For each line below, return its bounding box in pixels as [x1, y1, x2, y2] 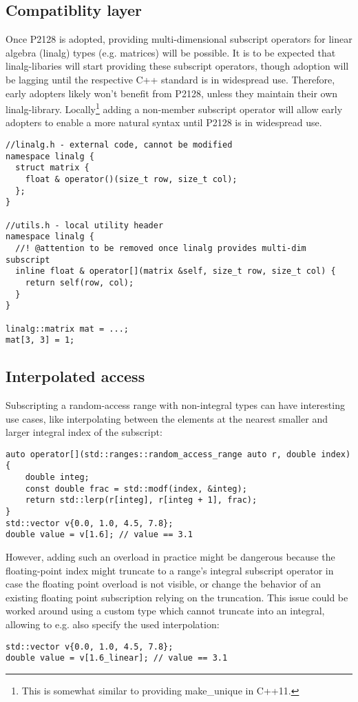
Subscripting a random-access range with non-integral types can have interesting [6, 398, 345, 412]
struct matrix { [15, 163, 89, 173]
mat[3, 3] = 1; [6, 335, 75, 345]
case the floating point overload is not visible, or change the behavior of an [6, 576, 322, 591]
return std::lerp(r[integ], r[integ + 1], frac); [25, 495, 257, 505]
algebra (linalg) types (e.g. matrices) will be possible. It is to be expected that [6, 45, 336, 59]
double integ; [25, 472, 89, 483]
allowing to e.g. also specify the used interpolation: [6, 617, 220, 632]
